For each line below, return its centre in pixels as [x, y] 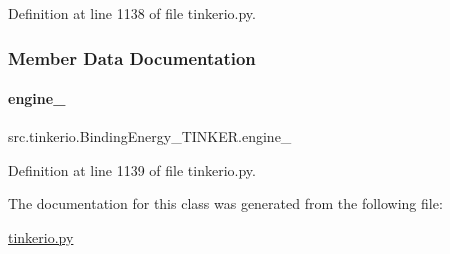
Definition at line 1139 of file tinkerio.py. [132, 169]
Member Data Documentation [132, 57]
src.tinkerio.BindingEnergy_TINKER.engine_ [150, 136]
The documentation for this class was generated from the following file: [225, 203]
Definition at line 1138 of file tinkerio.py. [132, 13]
